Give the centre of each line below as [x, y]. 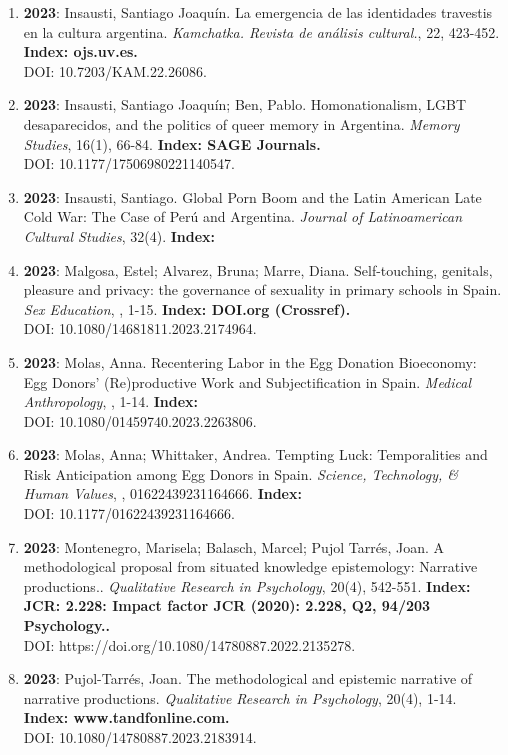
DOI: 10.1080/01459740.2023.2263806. [140, 420]
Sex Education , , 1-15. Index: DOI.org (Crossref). [187, 308]
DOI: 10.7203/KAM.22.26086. [115, 70]
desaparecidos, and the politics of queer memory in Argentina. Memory [241, 123]
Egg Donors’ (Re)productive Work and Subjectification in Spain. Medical [247, 381]
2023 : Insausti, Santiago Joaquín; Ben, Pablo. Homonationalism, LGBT [245, 104]
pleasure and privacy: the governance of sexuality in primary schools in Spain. [262, 289]
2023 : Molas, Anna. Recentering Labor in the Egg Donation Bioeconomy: [250, 361]
